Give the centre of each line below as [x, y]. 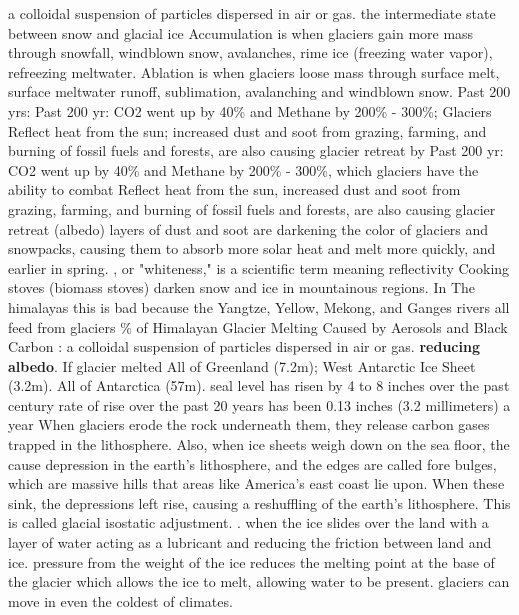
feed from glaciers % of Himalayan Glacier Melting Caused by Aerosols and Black [258, 326]
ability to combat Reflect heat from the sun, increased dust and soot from [234, 189]
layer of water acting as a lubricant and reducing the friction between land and [250, 542]
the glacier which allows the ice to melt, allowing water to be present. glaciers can [259, 581]
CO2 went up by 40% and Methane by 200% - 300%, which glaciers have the [243, 169]
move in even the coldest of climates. [120, 600]
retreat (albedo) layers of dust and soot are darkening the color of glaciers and [248, 228]
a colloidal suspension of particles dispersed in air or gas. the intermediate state [252, 13]
